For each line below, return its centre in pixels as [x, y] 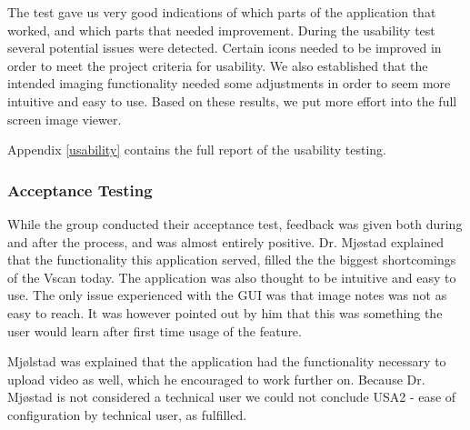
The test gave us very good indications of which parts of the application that [222, 12]
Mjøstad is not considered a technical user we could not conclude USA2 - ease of [232, 397]
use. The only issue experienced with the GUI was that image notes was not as [227, 295]
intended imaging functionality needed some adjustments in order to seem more [229, 83]
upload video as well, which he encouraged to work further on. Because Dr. [216, 379]
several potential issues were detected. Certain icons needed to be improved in [225, 48]
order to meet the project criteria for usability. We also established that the [218, 65]
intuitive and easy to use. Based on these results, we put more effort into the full [232, 100]
